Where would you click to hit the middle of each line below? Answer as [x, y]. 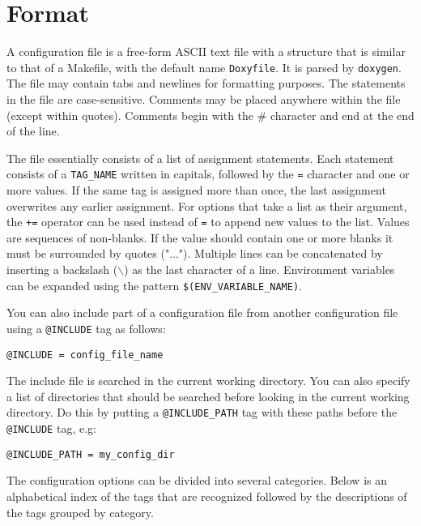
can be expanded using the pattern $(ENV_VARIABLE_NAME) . [155, 285]
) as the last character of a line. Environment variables [259, 269]
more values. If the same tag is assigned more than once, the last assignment [196, 190]
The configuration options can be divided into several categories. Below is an [197, 480]
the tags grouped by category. [80, 512]
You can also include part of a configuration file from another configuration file [202, 312]
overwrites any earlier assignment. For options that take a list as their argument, [207, 205]
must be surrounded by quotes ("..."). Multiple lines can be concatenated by [195, 253]
